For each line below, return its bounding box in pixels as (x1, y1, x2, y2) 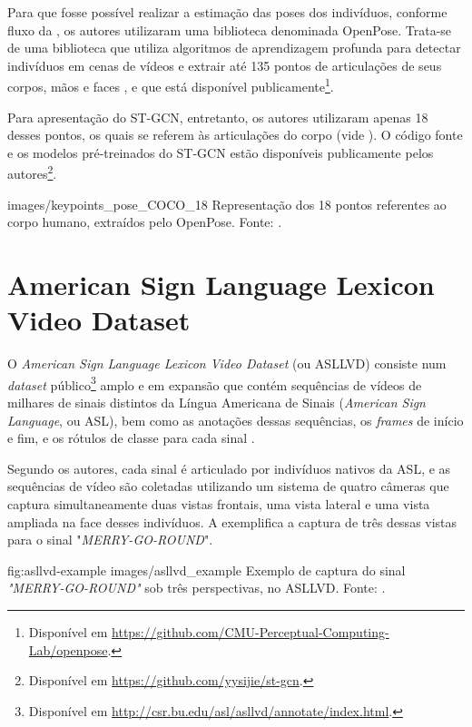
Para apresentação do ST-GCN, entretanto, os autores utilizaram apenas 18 (7, 107, 428, 126)
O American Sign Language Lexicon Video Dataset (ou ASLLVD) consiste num (7, 354, 447, 373)
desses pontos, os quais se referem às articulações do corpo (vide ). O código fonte (7, 125, 463, 144)
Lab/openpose (28, 640, 108, 659)
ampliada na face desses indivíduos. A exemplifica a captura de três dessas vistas (7, 512, 457, 531)
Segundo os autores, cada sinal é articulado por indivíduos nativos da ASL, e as (7, 458, 451, 477)
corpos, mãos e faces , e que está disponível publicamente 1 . (7, 74, 334, 96)
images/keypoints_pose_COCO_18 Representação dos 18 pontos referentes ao (7, 194, 447, 213)
